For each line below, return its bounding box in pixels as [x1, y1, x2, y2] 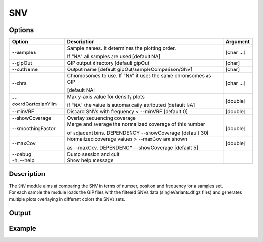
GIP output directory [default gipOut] [67, 60, 151, 67]
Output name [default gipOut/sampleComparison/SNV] [67, 66, 193, 73]
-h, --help [12, 157, 35, 164]
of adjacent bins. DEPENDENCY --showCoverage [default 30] [67, 129, 209, 136]
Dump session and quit [67, 151, 120, 157]
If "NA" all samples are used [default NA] [67, 53, 161, 60]
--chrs [12, 80, 27, 86]
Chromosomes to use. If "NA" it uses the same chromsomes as [67, 72, 211, 79]
